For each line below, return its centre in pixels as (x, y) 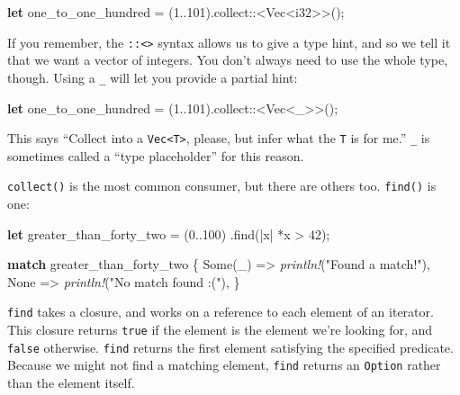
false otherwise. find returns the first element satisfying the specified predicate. (230, 347)
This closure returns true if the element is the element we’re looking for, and (220, 330)
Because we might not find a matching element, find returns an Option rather (224, 365)
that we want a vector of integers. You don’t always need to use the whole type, (228, 60)
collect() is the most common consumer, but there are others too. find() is (222, 186)
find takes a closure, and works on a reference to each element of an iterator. (221, 312)
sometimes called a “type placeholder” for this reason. (156, 155)
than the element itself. (71, 382)
